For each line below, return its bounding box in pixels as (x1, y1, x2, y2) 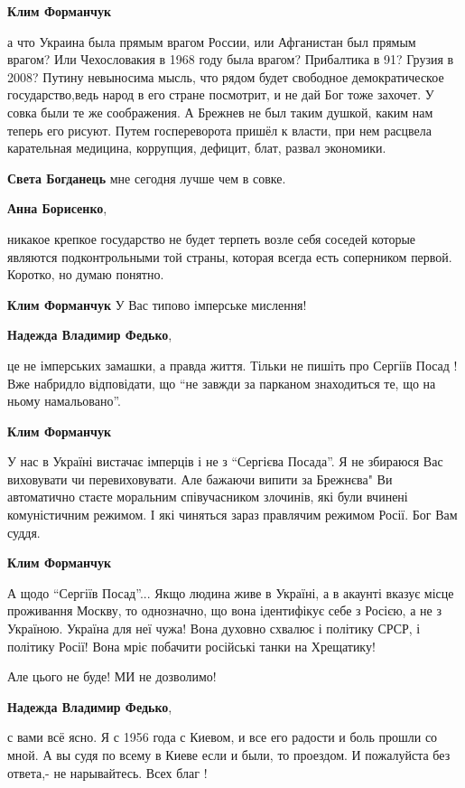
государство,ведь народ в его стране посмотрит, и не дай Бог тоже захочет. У (7, 85, 434, 104)
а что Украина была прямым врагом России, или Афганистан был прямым (7, 32, 416, 51)
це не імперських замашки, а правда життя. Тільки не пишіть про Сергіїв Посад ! (7, 355, 458, 374)
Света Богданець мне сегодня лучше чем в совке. (7, 168, 286, 187)
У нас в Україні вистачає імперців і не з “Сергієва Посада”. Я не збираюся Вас (7, 452, 443, 471)
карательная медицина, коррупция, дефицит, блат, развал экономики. (7, 138, 386, 157)
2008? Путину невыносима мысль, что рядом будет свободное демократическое (7, 67, 444, 86)
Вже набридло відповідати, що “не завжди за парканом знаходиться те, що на (7, 373, 436, 392)
